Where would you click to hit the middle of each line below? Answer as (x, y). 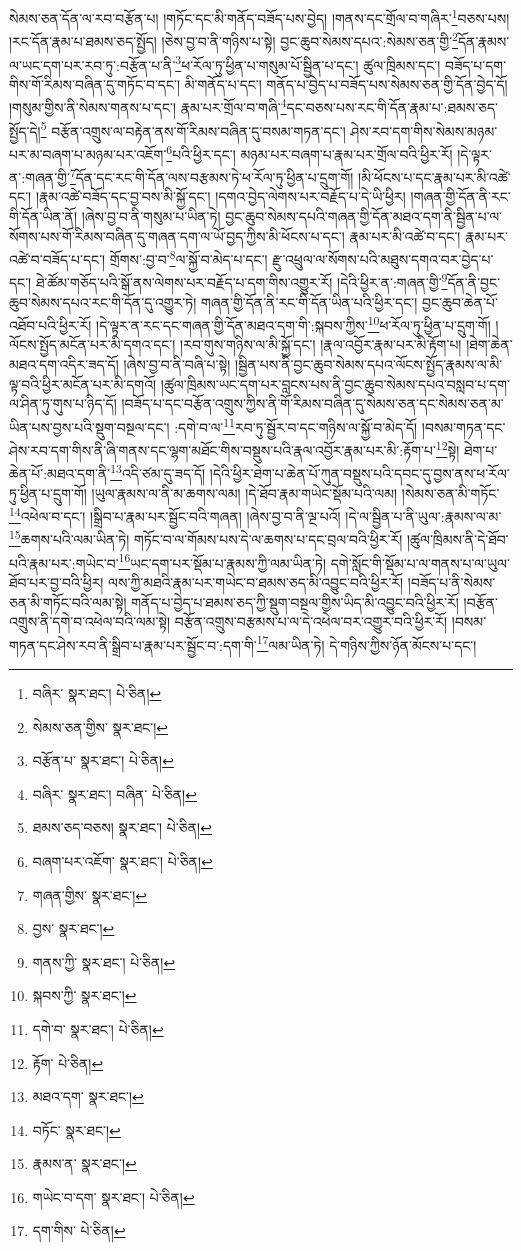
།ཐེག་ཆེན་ (489, 344)
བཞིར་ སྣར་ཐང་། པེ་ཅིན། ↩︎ (97, 692)
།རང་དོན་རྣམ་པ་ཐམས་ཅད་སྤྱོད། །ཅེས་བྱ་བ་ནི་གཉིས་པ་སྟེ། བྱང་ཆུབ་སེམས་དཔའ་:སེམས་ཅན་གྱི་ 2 (233, 39)
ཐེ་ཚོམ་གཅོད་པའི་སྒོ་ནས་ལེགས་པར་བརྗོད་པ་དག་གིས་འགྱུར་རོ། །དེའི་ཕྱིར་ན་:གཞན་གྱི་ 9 (241, 281)
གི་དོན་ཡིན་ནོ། (43, 215)
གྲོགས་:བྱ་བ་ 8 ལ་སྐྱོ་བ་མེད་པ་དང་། (188, 257)
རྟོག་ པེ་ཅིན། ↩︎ (68, 1062)
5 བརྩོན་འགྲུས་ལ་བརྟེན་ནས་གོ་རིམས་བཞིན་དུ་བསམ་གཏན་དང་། (193, 129)
